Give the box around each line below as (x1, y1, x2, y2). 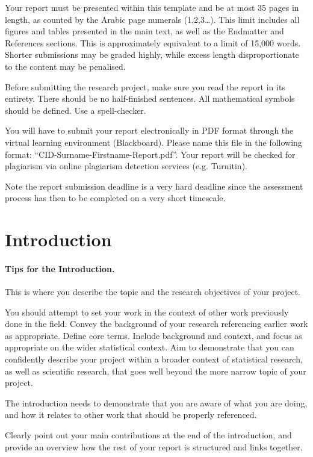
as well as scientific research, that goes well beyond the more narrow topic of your (5, 364, 306, 377)
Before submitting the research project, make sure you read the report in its (5, 80, 285, 93)
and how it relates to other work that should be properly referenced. (5, 408, 257, 421)
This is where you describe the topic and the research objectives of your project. (5, 285, 300, 298)
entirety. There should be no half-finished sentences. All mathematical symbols (5, 92, 295, 105)
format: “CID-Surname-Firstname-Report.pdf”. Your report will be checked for (5, 148, 296, 160)
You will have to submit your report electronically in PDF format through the (5, 124, 294, 137)
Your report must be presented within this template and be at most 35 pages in (5, 1, 299, 13)
